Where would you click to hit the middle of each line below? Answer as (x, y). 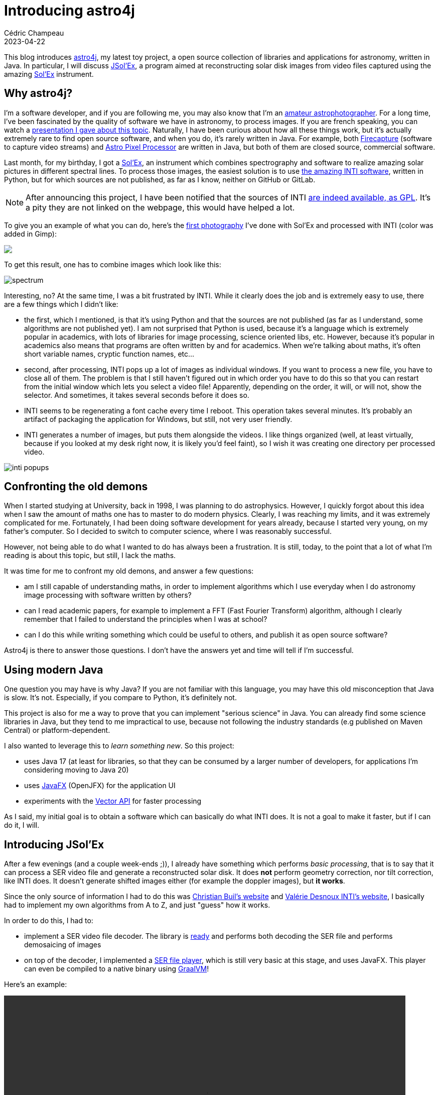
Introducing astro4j (69, 11)
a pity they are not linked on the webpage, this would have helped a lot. (160, 207)
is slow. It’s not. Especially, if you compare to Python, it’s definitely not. (120, 698)
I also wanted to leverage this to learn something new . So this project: (119, 746)
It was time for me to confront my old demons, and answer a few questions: (129, 571)
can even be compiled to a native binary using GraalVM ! (117, 969)
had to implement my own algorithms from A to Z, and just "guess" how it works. (137, 905)
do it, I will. (22, 825)
